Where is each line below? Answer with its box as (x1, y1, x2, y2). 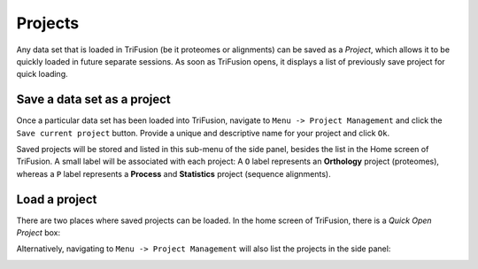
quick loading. (16, 69, 68, 80)
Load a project (16, 191, 97, 207)
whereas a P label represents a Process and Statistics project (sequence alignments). (16, 168, 331, 179)
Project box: (16, 227, 61, 238)
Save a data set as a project (16, 92, 172, 107)
